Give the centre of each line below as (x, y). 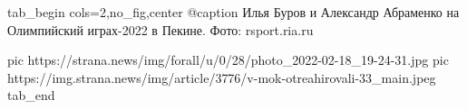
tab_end (31, 95)
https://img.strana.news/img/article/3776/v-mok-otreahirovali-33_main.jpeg (222, 77)
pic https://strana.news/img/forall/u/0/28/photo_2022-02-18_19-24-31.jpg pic (228, 60)
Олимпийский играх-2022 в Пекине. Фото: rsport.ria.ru (161, 29)
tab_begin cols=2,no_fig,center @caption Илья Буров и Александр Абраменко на (233, 12)
